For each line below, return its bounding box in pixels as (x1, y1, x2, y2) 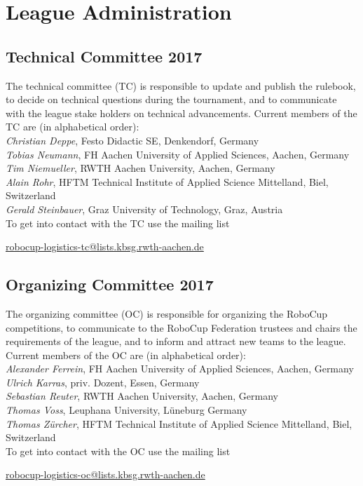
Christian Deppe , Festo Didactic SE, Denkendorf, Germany (6, 133, 259, 147)
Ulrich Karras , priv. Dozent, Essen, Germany (6, 374, 200, 389)
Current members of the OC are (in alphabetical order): (6, 347, 246, 362)
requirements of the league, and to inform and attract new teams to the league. (6, 334, 346, 349)
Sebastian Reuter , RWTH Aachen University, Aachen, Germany (6, 389, 279, 403)
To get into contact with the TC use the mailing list (6, 215, 230, 230)
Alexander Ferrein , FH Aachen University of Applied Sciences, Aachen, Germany (6, 361, 354, 376)
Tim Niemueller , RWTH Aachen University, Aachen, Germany (6, 161, 275, 175)
